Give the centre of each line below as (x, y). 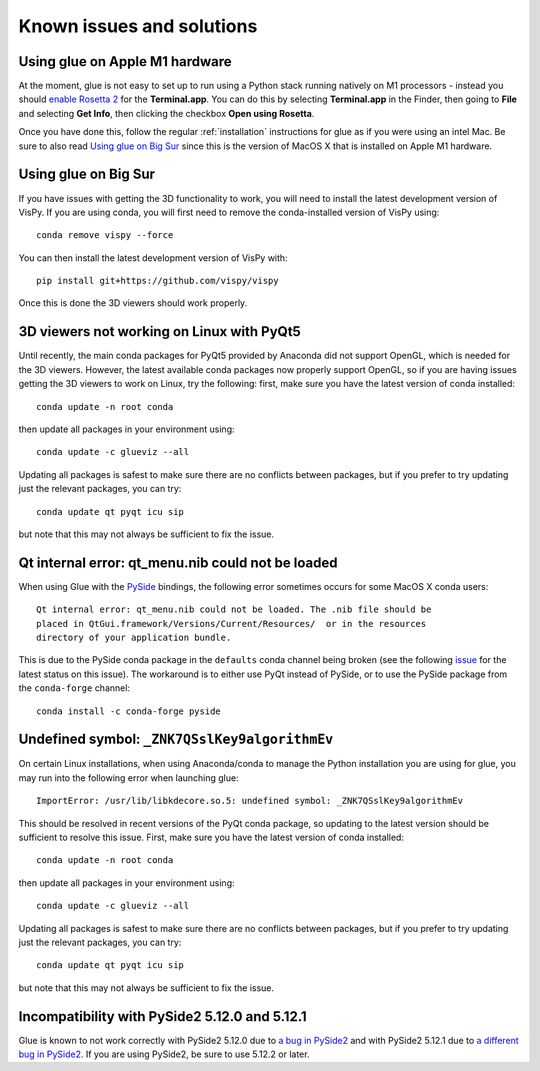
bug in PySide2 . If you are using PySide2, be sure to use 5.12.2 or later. (164, 1054)
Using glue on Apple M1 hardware (125, 61)
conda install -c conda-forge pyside (129, 711)
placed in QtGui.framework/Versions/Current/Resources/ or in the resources (231, 623)
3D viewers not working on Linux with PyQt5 (160, 331)
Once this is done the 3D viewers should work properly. (133, 303)
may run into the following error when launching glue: (128, 777)
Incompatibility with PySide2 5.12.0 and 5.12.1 (162, 1016)
